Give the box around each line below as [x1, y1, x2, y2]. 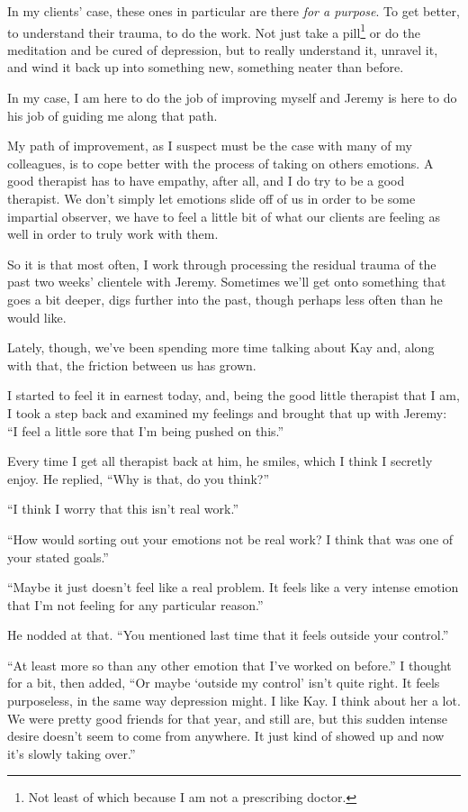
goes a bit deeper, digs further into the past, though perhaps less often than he [7, 289, 443, 308]
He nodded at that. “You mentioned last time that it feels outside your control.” [7, 625, 449, 644]
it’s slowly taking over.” [7, 744, 136, 762]
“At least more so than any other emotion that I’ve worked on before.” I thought [7, 655, 452, 674]
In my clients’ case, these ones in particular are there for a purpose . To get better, [7, 2, 460, 20]
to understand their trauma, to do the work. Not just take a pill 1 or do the [7, 20, 420, 41]
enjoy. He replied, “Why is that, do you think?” [7, 469, 270, 488]
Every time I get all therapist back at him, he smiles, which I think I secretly [7, 452, 433, 470]
